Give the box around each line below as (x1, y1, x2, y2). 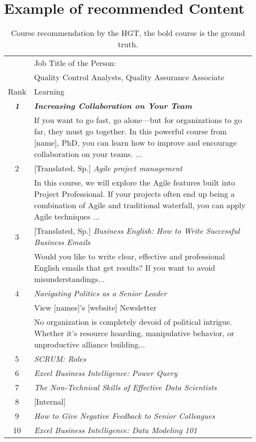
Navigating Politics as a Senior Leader (34, 287, 167, 299)
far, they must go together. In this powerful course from (34, 126, 227, 137)
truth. (118, 38, 138, 50)
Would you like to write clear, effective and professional (34, 251, 225, 262)
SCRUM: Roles (34, 353, 86, 365)
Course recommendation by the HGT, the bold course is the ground (11, 27, 245, 39)
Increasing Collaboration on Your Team (34, 100, 192, 112)
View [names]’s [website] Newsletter (34, 302, 157, 314)
